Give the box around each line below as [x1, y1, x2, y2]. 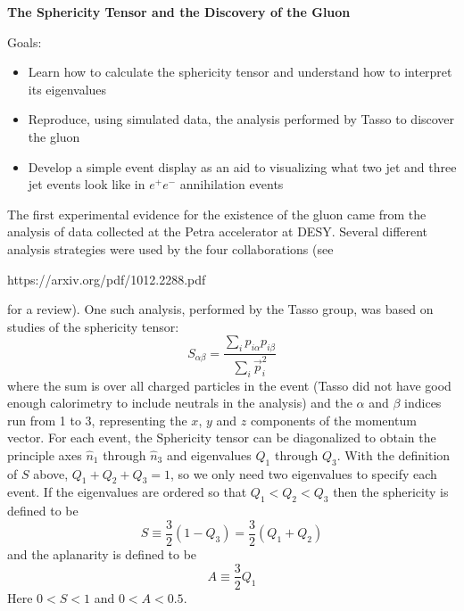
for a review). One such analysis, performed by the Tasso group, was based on [7, 300, 434, 318]
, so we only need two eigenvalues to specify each [170, 464, 437, 483]
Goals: [7, 32, 42, 51]
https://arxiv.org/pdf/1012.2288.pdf [7, 269, 206, 288]
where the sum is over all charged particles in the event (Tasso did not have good [7, 376, 452, 394]
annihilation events [179, 175, 284, 194]
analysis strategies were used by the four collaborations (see [7, 239, 334, 258]
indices [404, 393, 442, 412]
